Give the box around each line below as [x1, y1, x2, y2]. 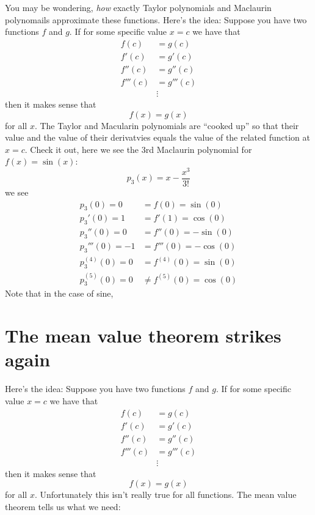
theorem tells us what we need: [5, 500, 121, 513]
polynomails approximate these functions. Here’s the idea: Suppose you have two [5, 13, 307, 26]
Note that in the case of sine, [5, 287, 114, 300]
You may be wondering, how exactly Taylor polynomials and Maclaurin [5, 1, 272, 13]
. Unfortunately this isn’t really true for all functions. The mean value [34, 488, 297, 501]
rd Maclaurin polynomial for [145, 143, 252, 155]
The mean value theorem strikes [5, 323, 281, 348]
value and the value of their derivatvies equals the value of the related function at [5, 131, 310, 144]
